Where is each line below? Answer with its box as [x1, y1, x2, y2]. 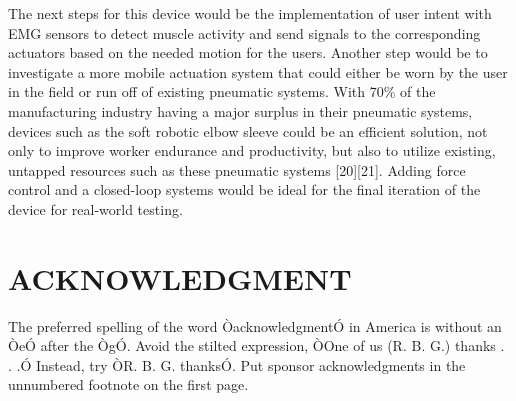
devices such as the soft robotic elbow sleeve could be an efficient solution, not [8, 120, 488, 141]
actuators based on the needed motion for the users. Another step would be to [8, 42, 488, 63]
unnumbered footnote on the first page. [8, 374, 249, 395]
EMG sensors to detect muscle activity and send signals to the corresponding [8, 22, 481, 43]
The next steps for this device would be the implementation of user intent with [8, 3, 492, 23]
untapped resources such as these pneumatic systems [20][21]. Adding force [8, 159, 466, 180]
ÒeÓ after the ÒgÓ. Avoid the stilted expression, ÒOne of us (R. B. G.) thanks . [8, 335, 505, 356]
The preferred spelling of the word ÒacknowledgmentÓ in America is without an [8, 315, 502, 336]
